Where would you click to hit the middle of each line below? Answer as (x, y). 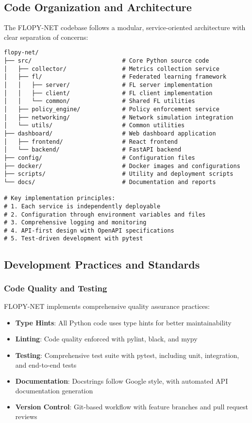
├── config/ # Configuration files (100, 158)
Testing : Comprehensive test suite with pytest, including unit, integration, (127, 355)
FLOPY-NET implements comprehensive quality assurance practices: (107, 306)
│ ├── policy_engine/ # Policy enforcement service (112, 109)
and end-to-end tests (46, 364)
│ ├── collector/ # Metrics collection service (112, 69)
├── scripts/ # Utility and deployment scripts (119, 174)
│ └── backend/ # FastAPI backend (93, 150)
